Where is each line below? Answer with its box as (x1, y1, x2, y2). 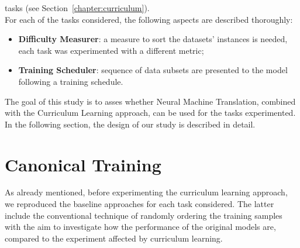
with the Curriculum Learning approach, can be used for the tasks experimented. (5, 106, 296, 119)
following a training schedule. (18, 75, 123, 87)
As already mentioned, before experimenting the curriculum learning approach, (5, 186, 288, 198)
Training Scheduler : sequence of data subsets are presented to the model (18, 64, 288, 76)
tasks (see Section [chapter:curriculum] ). (5, 2, 150, 13)
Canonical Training (5, 152, 161, 176)
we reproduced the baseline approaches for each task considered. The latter (5, 198, 274, 210)
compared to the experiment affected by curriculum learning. (5, 232, 223, 244)
